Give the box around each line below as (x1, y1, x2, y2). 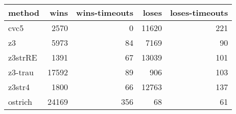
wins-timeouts (76, 7, 133, 18)
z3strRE (8, 51, 37, 63)
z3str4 (8, 81, 30, 93)
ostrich (8, 96, 32, 107)
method (8, 7, 40, 18)
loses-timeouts (170, 7, 228, 18)
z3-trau (8, 66, 34, 78)
